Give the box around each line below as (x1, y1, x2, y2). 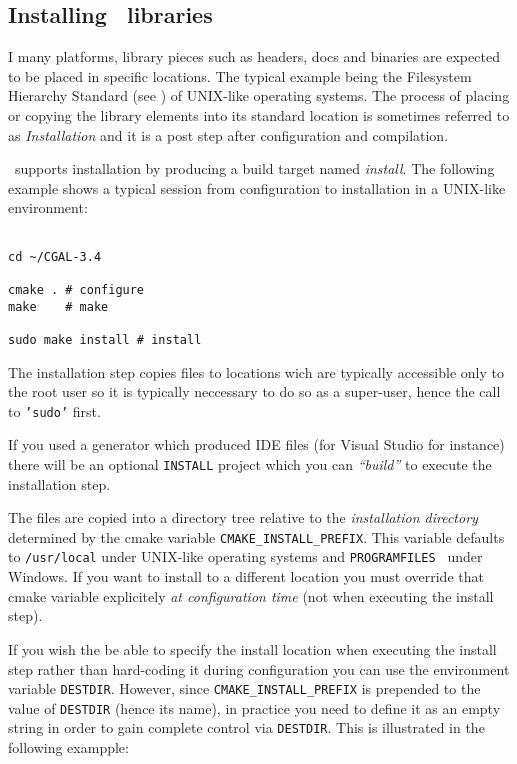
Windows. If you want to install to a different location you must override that (8, 566, 484, 587)
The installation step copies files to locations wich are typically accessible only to (8, 361, 504, 382)
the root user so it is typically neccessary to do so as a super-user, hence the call (8, 381, 501, 402)
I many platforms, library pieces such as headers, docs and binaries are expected (8, 46, 500, 67)
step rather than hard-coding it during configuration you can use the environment (8, 658, 510, 679)
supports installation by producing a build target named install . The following (14, 158, 495, 179)
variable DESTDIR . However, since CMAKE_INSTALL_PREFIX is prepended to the (8, 678, 481, 699)
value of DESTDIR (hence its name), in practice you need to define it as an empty (8, 697, 501, 718)
